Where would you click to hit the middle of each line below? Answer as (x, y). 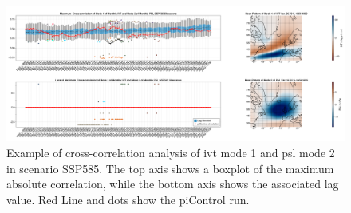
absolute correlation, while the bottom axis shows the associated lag (173, 184)
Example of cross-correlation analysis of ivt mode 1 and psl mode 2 (171, 152)
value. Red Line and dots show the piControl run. (128, 199)
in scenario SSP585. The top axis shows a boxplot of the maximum (170, 168)
